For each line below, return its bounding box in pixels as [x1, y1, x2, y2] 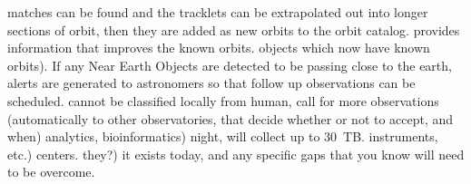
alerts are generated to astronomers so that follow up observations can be [7, 73, 416, 92]
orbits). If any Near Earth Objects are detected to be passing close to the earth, [7, 55, 452, 74]
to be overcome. [7, 162, 95, 181]
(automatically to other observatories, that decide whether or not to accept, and [7, 109, 454, 128]
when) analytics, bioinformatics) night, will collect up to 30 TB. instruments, [7, 127, 438, 146]
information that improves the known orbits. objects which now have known [7, 38, 430, 57]
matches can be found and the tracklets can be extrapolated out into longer [7, 3, 428, 21]
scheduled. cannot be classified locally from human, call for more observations [7, 91, 439, 110]
